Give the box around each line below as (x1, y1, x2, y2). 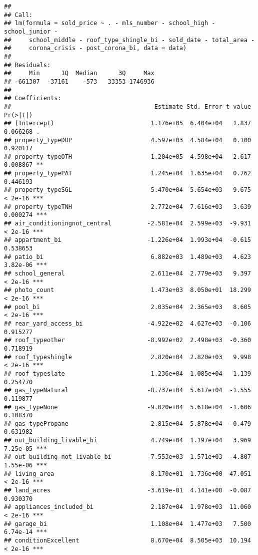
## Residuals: (4, 61, 51, 69)
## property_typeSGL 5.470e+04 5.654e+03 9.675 (4, 186, 251, 194)
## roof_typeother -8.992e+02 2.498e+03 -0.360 (4, 337, 251, 344)
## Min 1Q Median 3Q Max (4, 70, 154, 77)
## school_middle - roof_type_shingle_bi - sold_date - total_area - (4, 36, 255, 44)
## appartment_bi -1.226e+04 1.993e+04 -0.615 (4, 236, 251, 244)
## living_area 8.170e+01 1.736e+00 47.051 (4, 470, 251, 477)
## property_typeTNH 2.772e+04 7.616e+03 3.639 (4, 203, 251, 210)
